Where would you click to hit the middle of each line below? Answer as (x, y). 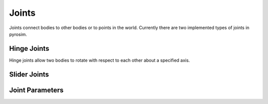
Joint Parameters (36, 90)
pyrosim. (18, 34)
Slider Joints (29, 74)
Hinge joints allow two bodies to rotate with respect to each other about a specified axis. (100, 60)
